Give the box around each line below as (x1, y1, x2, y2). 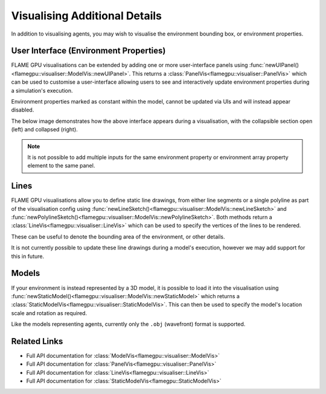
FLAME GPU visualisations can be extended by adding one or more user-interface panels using (11, 61, 248, 69)
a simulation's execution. (11, 87, 73, 94)
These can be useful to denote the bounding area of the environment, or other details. (11, 233, 225, 240)
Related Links (11, 336, 63, 346)
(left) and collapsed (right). (11, 126, 78, 133)
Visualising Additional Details (11, 9, 162, 22)
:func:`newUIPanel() (249, 61, 299, 69)
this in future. (11, 252, 45, 260)
